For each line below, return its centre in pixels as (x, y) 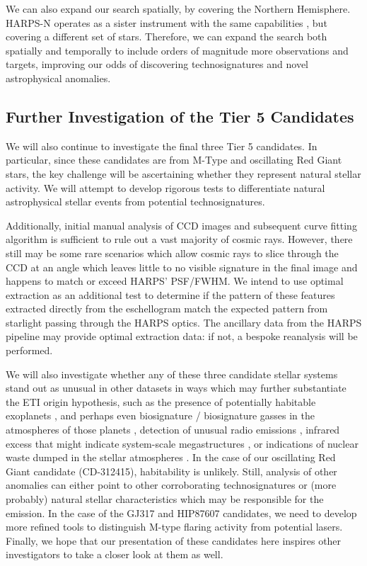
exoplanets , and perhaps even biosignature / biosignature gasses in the (161, 415)
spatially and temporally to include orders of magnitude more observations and (177, 50)
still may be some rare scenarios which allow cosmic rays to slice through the (172, 253)
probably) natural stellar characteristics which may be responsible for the (165, 499)
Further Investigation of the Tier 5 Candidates (180, 116)
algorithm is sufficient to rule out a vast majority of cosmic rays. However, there (179, 239)
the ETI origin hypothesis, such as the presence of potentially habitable (161, 401)
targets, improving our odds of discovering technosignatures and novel (157, 64)
